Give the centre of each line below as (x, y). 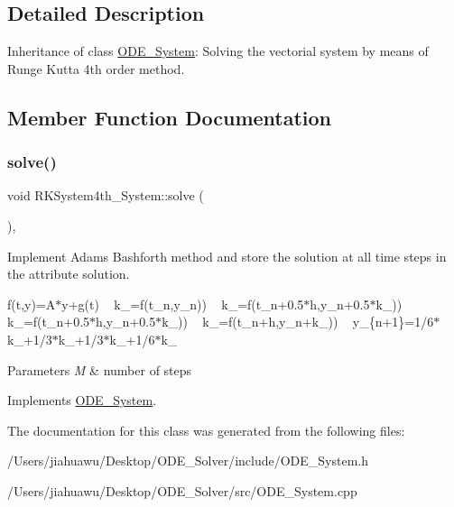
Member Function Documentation (170, 117)
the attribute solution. (69, 274)
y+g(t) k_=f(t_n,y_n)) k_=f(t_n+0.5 (183, 304)
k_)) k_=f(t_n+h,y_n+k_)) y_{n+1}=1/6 (298, 322)
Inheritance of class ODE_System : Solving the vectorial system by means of (218, 51)
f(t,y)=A (32, 304)
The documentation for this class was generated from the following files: (206, 430)
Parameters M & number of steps (100, 369)
